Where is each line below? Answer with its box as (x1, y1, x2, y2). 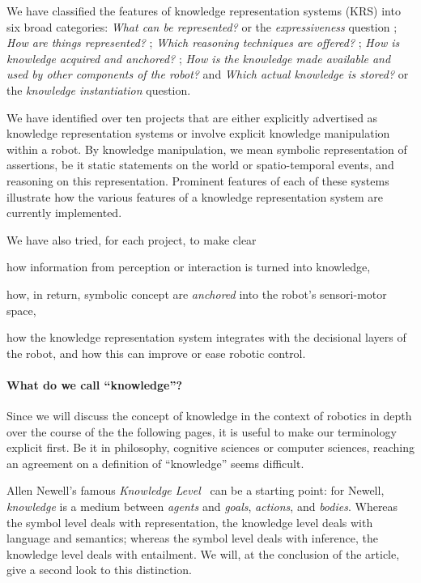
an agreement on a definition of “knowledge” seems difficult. (6, 454, 304, 471)
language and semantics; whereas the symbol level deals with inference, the (6, 530, 378, 547)
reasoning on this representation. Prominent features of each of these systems (6, 172, 389, 189)
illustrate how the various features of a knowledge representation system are (6, 188, 383, 205)
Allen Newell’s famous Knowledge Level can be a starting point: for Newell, (6, 482, 385, 499)
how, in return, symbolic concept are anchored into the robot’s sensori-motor (6, 285, 387, 302)
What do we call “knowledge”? (6, 376, 183, 393)
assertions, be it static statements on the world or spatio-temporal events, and (6, 156, 394, 173)
